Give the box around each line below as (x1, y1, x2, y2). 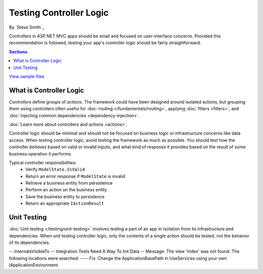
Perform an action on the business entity (25, 187, 107, 193)
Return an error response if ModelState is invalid (25, 173, 126, 179)
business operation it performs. (9, 151, 73, 156)
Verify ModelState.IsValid (25, 167, 85, 172)
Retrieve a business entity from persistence (25, 180, 113, 186)
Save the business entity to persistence (25, 193, 105, 199)
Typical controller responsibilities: (9, 159, 77, 165)
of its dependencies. (9, 240, 51, 245)
